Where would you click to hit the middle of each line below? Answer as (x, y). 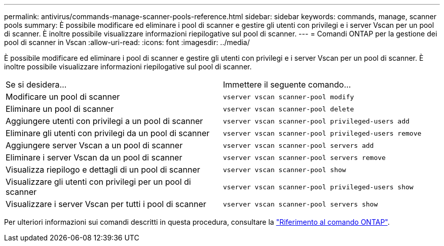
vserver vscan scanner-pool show (285, 170)
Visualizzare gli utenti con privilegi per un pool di (98, 182)
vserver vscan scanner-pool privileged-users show (318, 187)
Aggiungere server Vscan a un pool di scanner (94, 145)
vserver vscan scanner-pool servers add (299, 145)
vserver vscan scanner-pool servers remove (304, 157)
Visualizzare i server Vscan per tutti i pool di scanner (106, 204)
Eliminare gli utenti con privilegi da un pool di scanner (108, 133)
